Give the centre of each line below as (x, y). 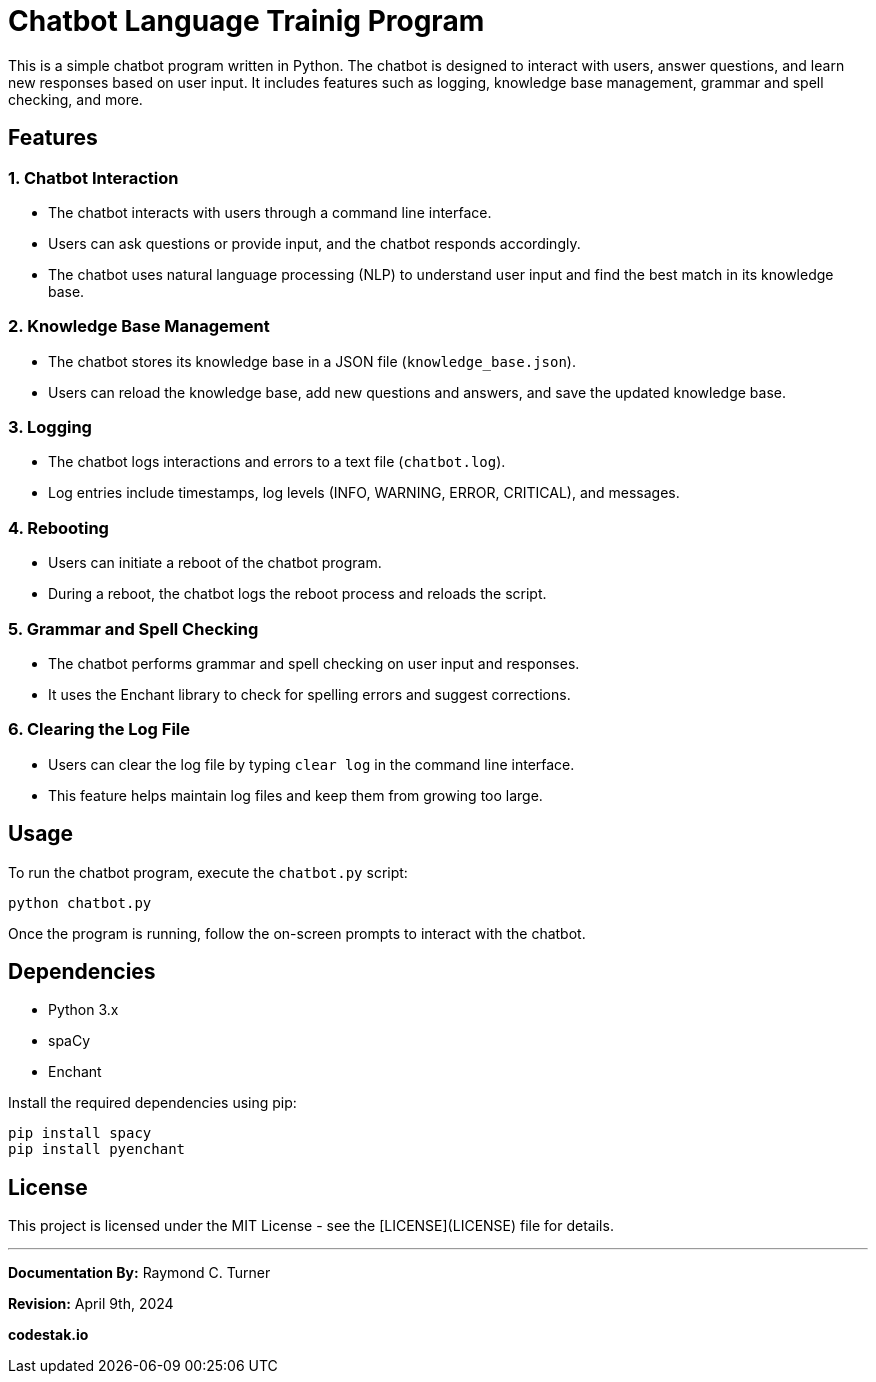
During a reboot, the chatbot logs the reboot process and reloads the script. (297, 594)
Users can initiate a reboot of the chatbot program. (215, 563)
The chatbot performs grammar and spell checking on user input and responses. (314, 663)
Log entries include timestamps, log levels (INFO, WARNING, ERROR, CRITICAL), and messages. (364, 493)
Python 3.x (83, 1010)
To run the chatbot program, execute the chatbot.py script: (208, 872)
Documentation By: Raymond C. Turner (139, 1273)
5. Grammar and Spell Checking (133, 628)
